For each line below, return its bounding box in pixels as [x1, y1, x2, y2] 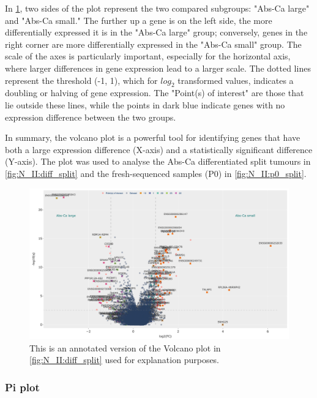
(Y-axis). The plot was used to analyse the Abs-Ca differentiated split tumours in [5, 155, 311, 168]
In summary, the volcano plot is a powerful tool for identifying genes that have [5, 131, 300, 144]
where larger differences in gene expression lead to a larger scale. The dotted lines [5, 61, 311, 74]
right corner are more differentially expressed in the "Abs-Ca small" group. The [5, 37, 302, 50]
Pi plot [5, 380, 40, 394]
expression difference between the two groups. [5, 110, 176, 123]
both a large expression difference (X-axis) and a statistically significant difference [5, 143, 313, 156]
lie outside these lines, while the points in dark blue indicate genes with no [5, 98, 285, 111]
